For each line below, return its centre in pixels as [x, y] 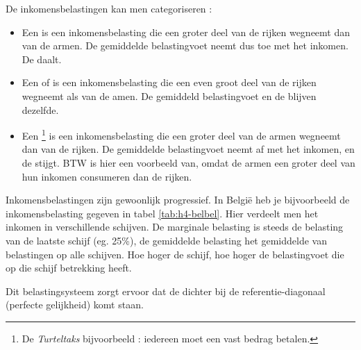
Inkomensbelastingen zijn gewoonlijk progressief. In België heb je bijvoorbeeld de [178, 200]
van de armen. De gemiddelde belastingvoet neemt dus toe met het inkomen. [185, 45]
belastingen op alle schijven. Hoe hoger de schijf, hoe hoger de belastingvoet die [175, 254]
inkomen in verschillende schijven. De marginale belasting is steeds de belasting [175, 227]
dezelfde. [40, 109]
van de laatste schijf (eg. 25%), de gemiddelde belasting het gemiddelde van [166, 240]
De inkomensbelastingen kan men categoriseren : [109, 8]
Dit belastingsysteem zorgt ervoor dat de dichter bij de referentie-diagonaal [166, 291]
